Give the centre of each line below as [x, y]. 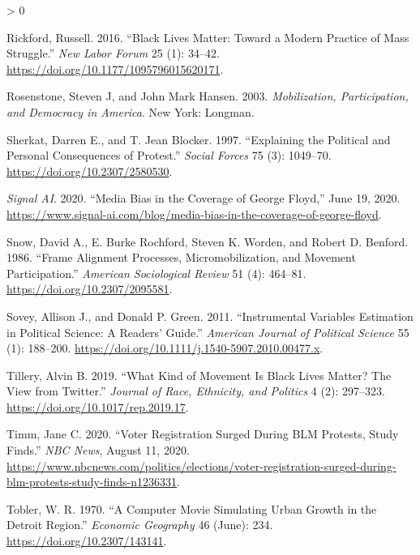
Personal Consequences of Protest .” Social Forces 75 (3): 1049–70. [169, 155]
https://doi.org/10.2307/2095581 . [90, 289]
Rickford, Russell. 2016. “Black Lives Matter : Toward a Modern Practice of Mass [208, 37]
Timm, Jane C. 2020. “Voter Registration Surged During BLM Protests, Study [203, 434]
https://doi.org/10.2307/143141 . [87, 541]
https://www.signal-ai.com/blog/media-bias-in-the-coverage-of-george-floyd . [194, 213]
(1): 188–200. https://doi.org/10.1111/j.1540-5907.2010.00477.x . [165, 348]
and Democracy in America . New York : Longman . [131, 111]
